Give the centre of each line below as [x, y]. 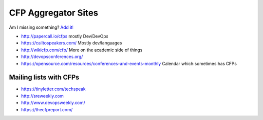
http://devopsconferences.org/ [52, 57]
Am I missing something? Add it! [41, 27]
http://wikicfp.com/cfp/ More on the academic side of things [82, 50]
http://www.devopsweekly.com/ [53, 103]
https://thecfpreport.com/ [47, 109]
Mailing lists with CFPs [44, 77]
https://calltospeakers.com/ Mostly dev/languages [72, 43]
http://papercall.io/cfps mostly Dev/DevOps [65, 36]
